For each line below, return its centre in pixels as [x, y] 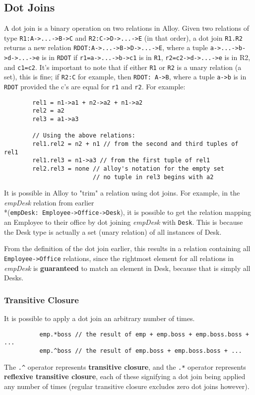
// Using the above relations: [84, 136]
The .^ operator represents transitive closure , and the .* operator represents [125, 366]
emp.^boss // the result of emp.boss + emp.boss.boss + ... [141, 351]
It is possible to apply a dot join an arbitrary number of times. [99, 318]
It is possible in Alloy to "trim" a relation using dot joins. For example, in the [122, 193]
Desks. [14, 278]
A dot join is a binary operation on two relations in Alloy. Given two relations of [127, 28]
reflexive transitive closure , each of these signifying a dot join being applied [125, 376]
